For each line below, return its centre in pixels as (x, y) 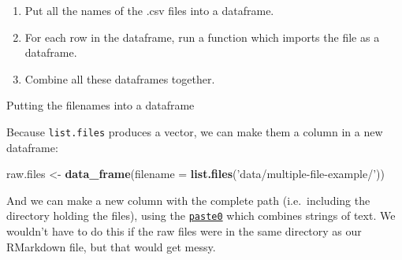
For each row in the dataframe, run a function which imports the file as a (202, 37)
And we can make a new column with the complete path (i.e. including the (188, 200)
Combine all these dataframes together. (120, 78)
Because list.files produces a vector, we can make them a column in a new (195, 131)
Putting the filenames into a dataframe (100, 105)
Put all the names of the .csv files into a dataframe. (149, 10)
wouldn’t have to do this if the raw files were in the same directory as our (184, 231)
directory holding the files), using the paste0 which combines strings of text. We (201, 215)
